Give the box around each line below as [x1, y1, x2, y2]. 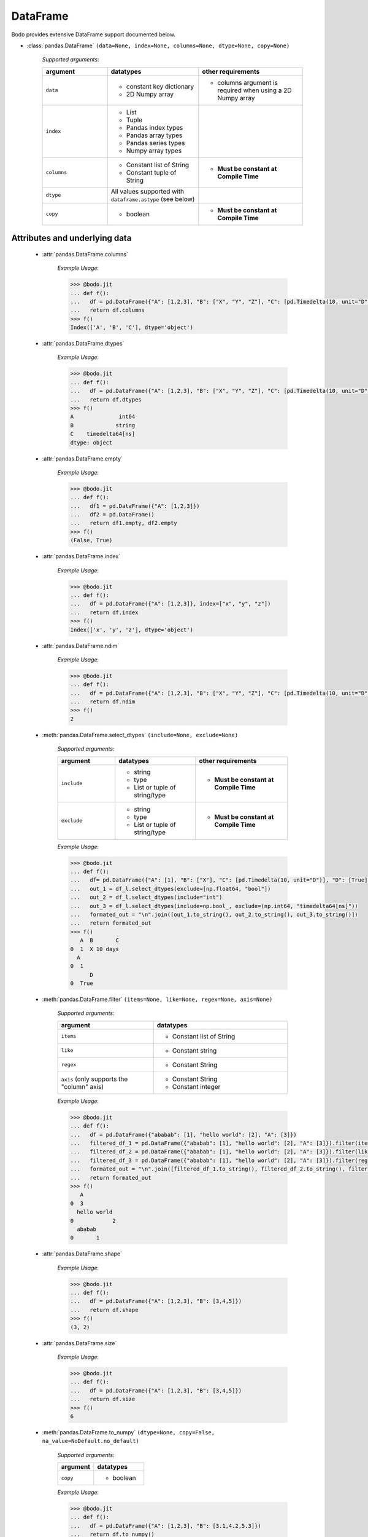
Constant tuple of [126, 168, 177, 176]
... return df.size [70, 1396, 136, 1403]
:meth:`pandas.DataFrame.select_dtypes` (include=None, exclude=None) [42, 731, 239, 738]
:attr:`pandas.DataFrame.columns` [42, 250, 128, 258]
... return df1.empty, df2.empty [70, 520, 177, 527]
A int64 [70, 413, 136, 421]
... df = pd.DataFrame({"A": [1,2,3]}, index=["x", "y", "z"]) [70, 600, 271, 607]
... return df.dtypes [70, 396, 142, 403]
